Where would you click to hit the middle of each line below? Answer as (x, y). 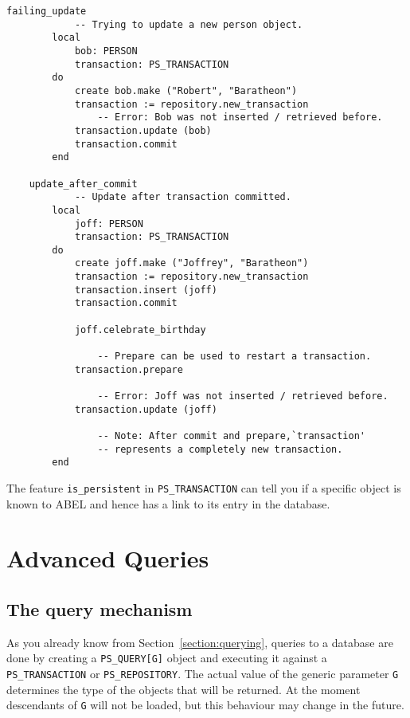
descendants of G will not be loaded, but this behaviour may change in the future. (205, 705)
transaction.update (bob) (143, 130)
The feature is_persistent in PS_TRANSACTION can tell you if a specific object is (204, 487)
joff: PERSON (109, 224)
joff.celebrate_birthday (140, 330)
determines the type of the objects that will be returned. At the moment (184, 689)
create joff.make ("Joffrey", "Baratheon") (191, 263)
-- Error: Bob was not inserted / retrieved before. (240, 118)
